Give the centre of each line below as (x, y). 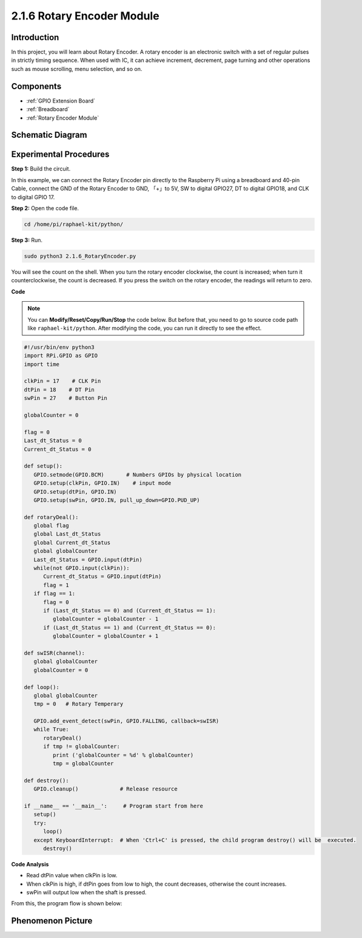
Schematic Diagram (49, 135)
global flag (51, 526)
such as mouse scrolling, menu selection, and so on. (77, 69)
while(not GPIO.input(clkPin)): (82, 568)
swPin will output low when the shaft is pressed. (86, 892)
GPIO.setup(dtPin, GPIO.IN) (75, 491)
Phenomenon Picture (52, 921)
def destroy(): (46, 780)
